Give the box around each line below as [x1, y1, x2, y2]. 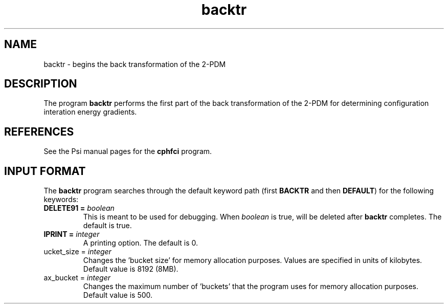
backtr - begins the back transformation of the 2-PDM [43, 59, 226, 69]
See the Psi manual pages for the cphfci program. [43, 147, 212, 156]
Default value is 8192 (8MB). [83, 265, 178, 274]
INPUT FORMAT [4, 164, 86, 178]
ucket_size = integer [43, 247, 111, 256]
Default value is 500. [83, 291, 153, 300]
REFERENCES [4, 125, 74, 138]
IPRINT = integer [43, 230, 100, 239]
